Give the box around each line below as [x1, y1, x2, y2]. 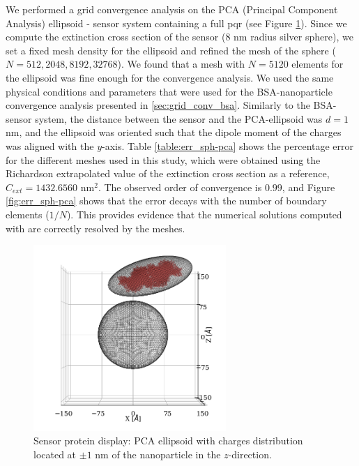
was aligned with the [6, 138, 94, 153]
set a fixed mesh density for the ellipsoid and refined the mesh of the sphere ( [6, 43, 336, 57]
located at [33, 446, 77, 461]
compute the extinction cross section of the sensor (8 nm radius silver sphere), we [6, 29, 353, 44]
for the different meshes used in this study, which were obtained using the [6, 152, 321, 167]
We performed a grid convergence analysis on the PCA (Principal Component [6, 2, 338, 16]
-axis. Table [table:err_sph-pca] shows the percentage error [102, 138, 354, 153]
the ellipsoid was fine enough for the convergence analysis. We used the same [6, 70, 334, 84]
